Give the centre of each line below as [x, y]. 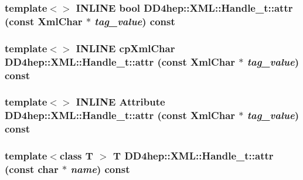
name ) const [100, 169]
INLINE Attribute [120, 102]
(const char [32, 169]
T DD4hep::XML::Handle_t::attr [193, 156]
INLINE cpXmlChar [125, 48]
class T [76, 156]
